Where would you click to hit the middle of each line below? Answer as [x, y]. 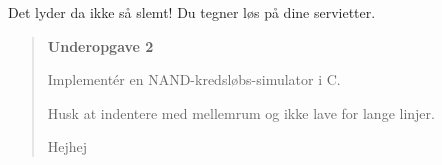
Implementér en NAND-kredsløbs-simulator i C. [194, 79]
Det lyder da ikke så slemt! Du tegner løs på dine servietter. [192, 12]
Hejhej [67, 146]
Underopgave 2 [100, 45]
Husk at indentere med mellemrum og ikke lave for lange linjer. [241, 112]
